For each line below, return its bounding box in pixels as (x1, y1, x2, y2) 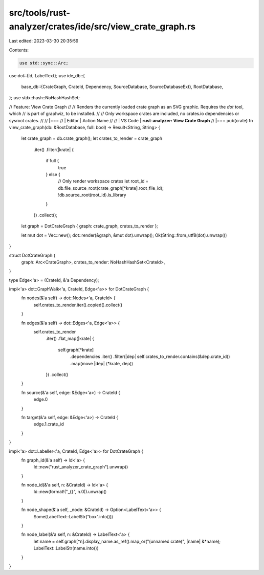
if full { (45, 158, 59, 164)
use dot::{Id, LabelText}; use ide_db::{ (9, 72, 85, 78)
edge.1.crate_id (33, 421, 64, 427)
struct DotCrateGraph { (9, 252, 56, 258)
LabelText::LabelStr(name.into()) (33, 545, 99, 551)
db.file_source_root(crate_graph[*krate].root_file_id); (58, 185, 164, 191)
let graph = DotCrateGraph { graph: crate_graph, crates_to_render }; (21, 223, 158, 229)
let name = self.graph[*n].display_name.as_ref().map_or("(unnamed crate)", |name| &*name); (33, 538, 221, 544)
